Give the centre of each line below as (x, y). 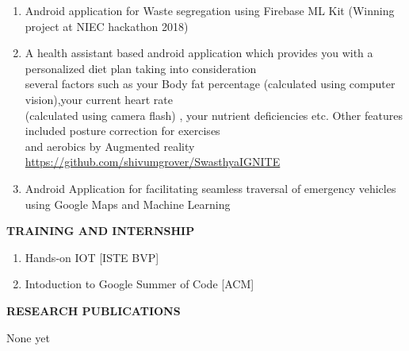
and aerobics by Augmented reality (110, 146)
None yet (28, 337)
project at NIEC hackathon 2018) (107, 26)
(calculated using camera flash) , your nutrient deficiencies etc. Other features (214, 115)
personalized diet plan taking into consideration (141, 68)
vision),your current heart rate (99, 99)
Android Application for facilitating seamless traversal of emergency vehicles (210, 188)
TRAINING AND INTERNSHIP (101, 231)
